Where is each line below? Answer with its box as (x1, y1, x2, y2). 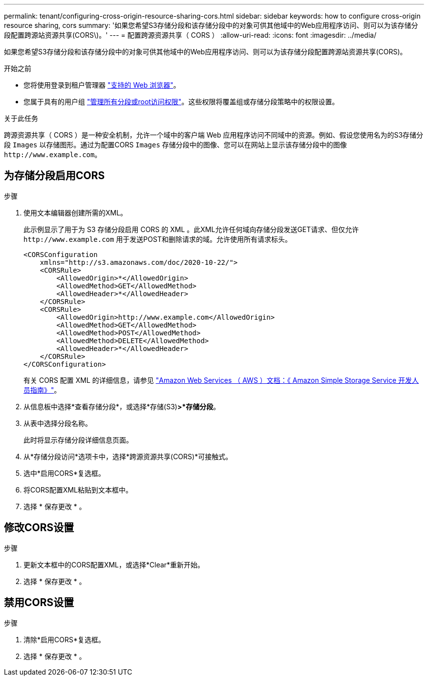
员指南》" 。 (23, 385, 61, 394)
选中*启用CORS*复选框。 (23, 469, 105, 477)
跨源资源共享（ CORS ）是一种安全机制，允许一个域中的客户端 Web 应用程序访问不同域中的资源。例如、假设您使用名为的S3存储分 (4, 131, 424, 139)
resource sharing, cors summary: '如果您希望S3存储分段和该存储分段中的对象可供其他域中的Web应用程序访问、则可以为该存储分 (4, 21, 418, 29)
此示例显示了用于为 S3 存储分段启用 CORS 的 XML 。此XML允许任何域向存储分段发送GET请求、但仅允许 (23, 225, 359, 234)
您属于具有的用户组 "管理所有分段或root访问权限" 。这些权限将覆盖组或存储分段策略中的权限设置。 (23, 97, 339, 106)
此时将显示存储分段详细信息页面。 (23, 435, 133, 444)
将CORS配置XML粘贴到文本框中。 (23, 485, 133, 494)
